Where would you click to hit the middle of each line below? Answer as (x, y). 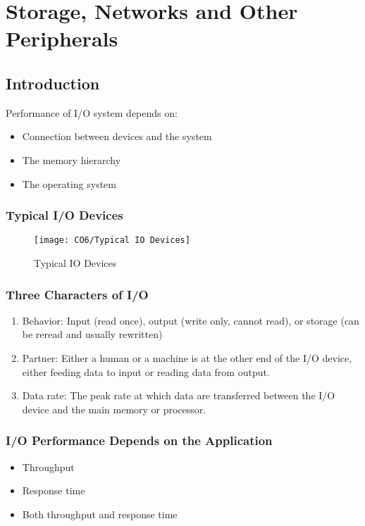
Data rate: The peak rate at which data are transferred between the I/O (179, 395)
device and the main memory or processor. (114, 409)
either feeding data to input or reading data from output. (146, 371)
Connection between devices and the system (117, 136)
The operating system (69, 183)
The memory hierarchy (72, 159)
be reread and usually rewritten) (92, 334)
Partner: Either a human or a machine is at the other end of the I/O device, (187, 358)
